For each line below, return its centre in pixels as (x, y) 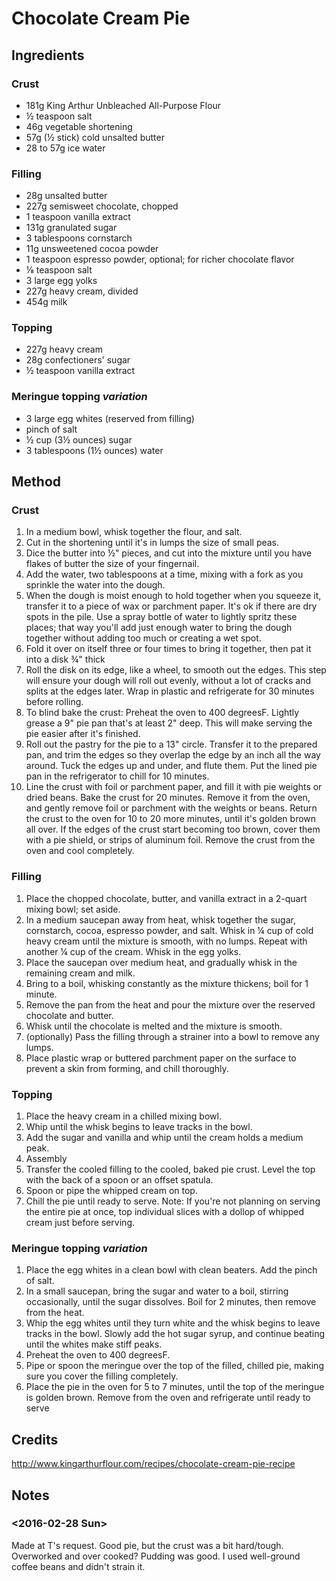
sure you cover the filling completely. (102, 1376)
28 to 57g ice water (65, 148)
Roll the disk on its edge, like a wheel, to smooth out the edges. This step (176, 670)
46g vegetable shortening (79, 126)
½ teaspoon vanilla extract (80, 371)
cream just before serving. (80, 1223)
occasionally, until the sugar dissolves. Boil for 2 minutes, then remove (171, 1302)
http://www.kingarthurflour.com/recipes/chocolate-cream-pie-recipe (153, 1464)
